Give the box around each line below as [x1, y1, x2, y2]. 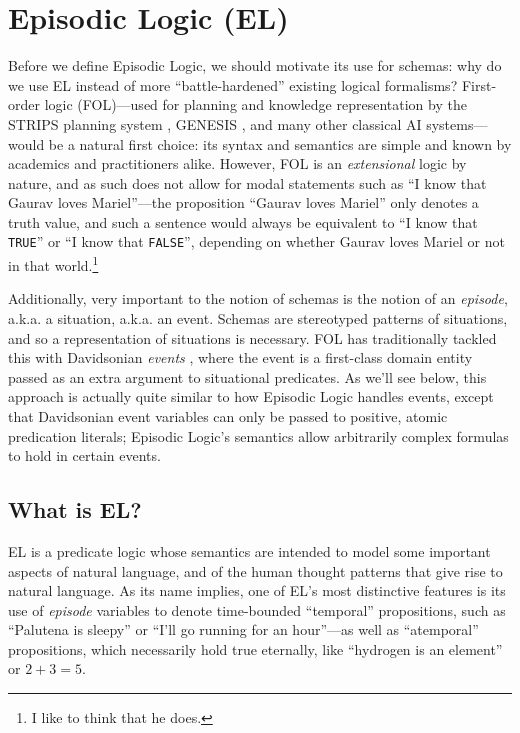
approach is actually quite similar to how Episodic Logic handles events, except [8, 386, 494, 407]
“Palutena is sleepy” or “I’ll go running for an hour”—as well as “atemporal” [8, 619, 479, 640]
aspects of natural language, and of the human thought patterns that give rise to [8, 560, 503, 581]
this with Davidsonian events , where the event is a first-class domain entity [8, 347, 473, 368]
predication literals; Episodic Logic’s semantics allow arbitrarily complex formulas [8, 425, 509, 446]
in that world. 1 [8, 252, 99, 275]
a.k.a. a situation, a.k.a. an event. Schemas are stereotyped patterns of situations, [8, 307, 508, 328]
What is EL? [8, 494, 142, 525]
